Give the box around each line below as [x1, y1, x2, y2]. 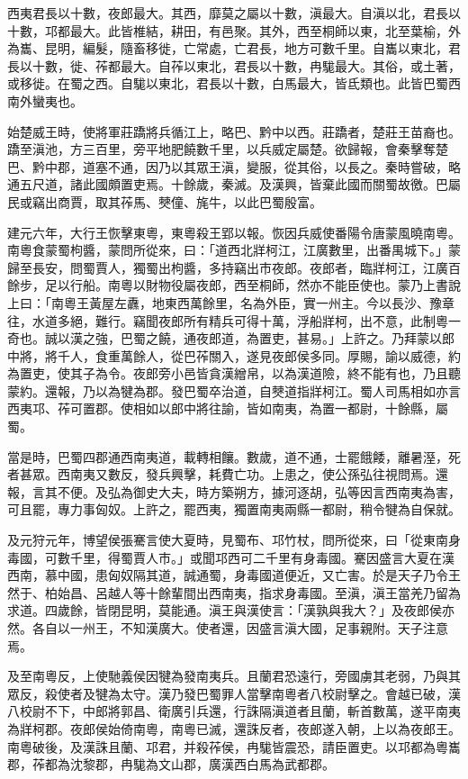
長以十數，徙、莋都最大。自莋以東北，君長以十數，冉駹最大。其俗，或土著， [7, 56, 461, 75]
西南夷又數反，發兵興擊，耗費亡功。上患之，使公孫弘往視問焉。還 [57, 465, 448, 484]
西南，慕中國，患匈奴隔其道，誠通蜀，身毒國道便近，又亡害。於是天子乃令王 [7, 566, 461, 584]
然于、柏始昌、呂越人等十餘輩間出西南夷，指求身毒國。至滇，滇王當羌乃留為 [7, 583, 461, 602]
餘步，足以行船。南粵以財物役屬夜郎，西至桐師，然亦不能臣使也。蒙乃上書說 [7, 276, 461, 294]
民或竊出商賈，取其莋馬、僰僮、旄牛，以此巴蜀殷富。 [7, 192, 322, 211]
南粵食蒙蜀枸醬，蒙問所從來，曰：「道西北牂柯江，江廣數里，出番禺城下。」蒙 [7, 240, 461, 259]
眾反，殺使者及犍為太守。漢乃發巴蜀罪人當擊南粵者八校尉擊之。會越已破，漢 [7, 684, 461, 702]
